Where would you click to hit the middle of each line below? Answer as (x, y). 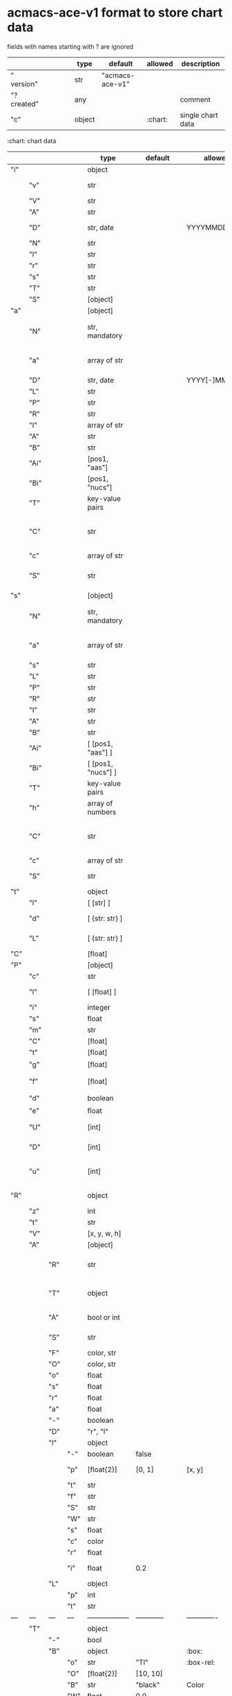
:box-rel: (201, 1663)
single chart (199, 115)
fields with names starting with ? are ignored (70, 46)
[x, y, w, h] (105, 1234)
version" (24, 84)
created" (25, 104)
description (201, 64)
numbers (102, 812)
